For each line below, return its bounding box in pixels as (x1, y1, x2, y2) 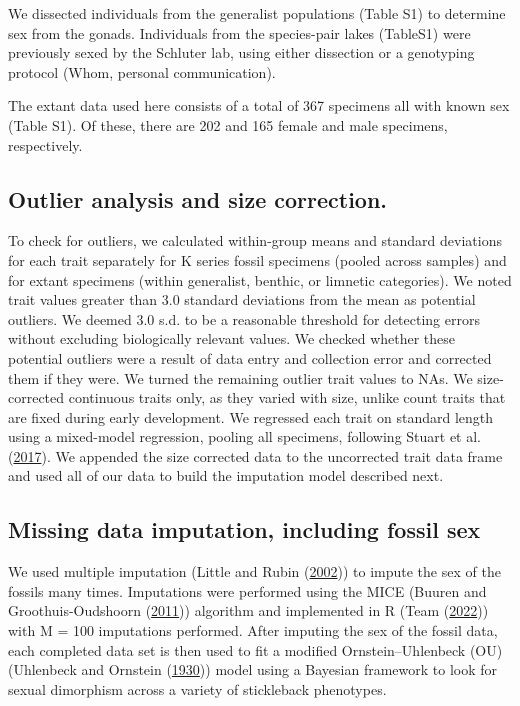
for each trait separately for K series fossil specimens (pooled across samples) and (8, 249, 507, 270)
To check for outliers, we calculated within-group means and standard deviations (8, 230, 502, 251)
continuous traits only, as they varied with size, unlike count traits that (68, 387, 506, 408)
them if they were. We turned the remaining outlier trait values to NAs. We (8, 367, 473, 388)
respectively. (8, 134, 83, 155)
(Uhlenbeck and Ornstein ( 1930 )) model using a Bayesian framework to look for (8, 659, 498, 680)
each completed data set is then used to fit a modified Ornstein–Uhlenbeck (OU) (8, 639, 503, 660)
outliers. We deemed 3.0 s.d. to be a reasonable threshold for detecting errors (8, 308, 480, 329)
